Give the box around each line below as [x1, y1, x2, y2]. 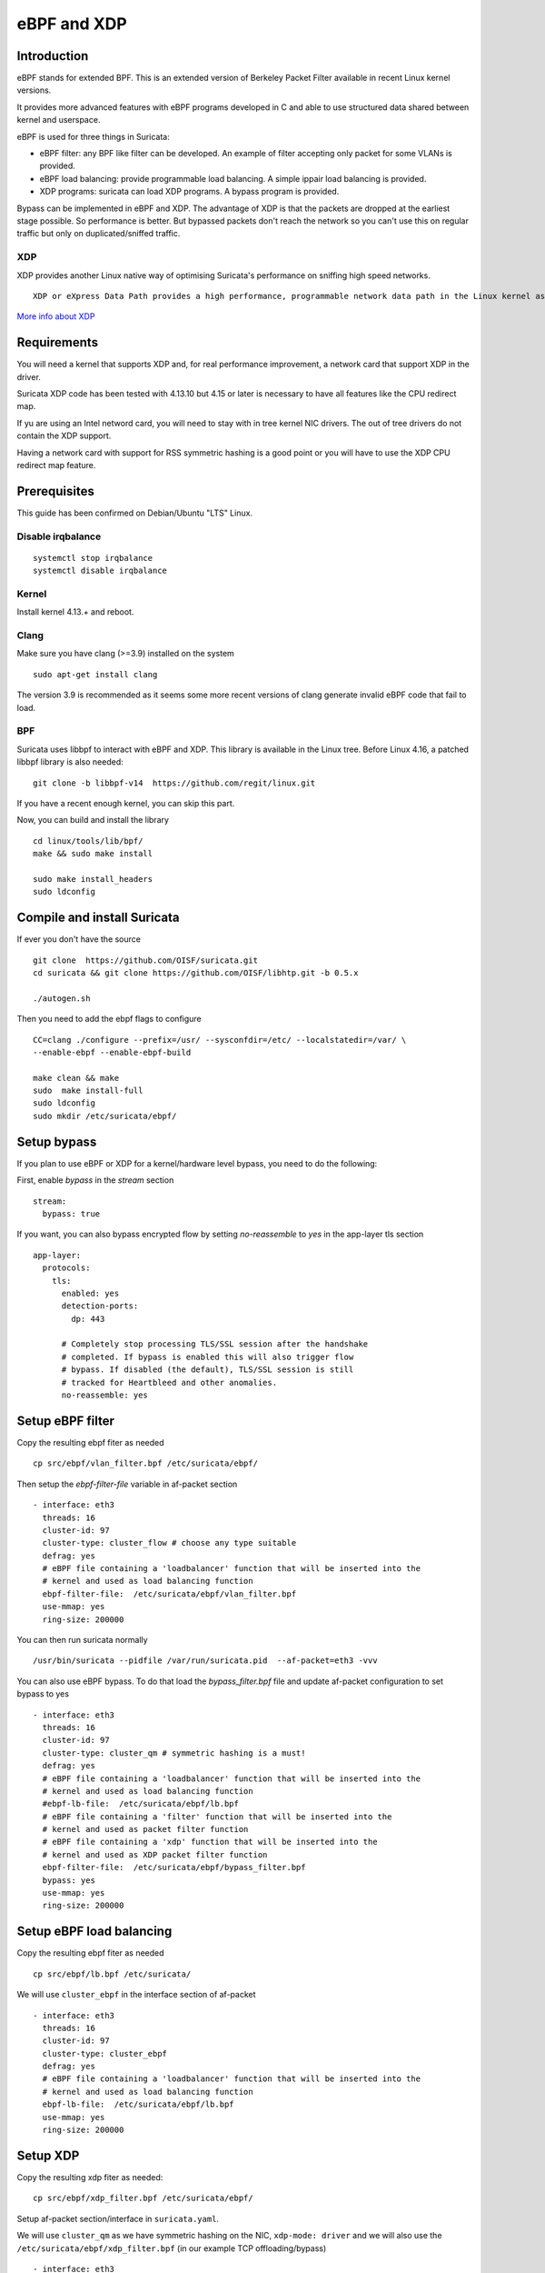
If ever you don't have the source [16, 934, 141, 945]
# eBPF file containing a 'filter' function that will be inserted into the [42, 1811, 392, 1822]
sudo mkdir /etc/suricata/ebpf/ [33, 1110, 177, 1121]
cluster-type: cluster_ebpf [42, 2048, 168, 2058]
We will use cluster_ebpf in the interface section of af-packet [16, 1989, 256, 2000]
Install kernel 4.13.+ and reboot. [16, 606, 134, 617]
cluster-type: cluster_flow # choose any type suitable [42, 1537, 297, 1548]
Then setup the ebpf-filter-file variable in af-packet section [16, 1478, 238, 1489]
